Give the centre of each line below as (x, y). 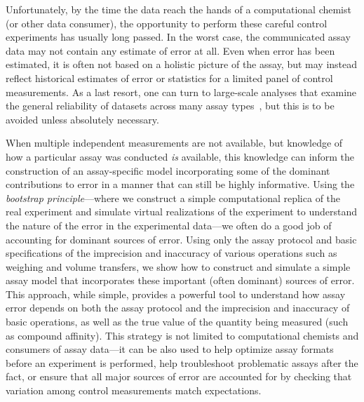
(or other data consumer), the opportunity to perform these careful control (167, 23)
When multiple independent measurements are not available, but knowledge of (174, 143)
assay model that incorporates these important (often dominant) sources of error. (180, 280)
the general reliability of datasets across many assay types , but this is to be (170, 106)
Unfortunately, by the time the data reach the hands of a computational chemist (178, 9)
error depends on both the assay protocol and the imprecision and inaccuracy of (178, 308)
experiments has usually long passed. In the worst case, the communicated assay (178, 37)
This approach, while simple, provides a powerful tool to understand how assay (176, 294)
